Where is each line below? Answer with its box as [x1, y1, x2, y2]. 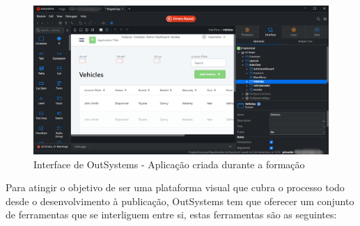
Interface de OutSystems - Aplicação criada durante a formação [33, 156, 305, 171]
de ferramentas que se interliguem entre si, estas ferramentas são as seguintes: [6, 207, 337, 222]
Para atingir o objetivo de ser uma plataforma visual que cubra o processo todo [6, 180, 345, 195]
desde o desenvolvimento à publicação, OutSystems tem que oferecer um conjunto [6, 193, 354, 208]
